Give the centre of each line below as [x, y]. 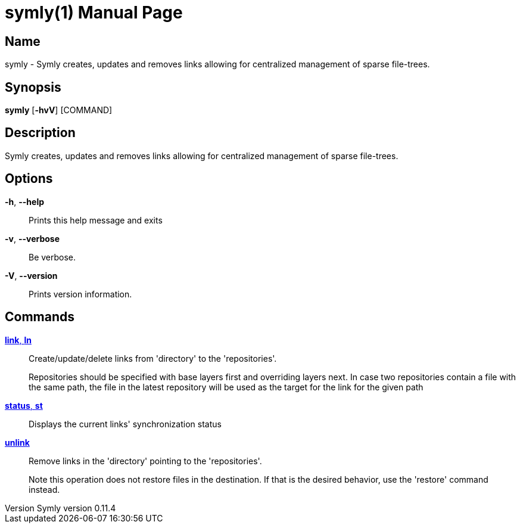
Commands [40, 317]
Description [40, 133]
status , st [24, 405]
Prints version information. [80, 294]
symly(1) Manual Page [94, 13]
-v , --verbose [32, 238]
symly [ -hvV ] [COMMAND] [59, 110]
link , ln [18, 340]
